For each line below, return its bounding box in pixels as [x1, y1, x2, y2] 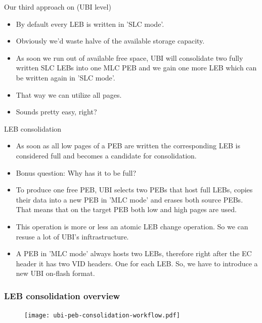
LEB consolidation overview [4, 289, 120, 302]
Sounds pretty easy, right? [16, 106, 97, 117]
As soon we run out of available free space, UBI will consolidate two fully [16, 52, 243, 63]
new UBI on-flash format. [16, 268, 95, 278]
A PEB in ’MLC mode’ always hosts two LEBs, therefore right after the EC [16, 248, 252, 259]
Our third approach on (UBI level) [4, 2, 111, 12]
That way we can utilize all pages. [16, 89, 122, 100]
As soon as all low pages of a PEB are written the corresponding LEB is [16, 140, 240, 151]
